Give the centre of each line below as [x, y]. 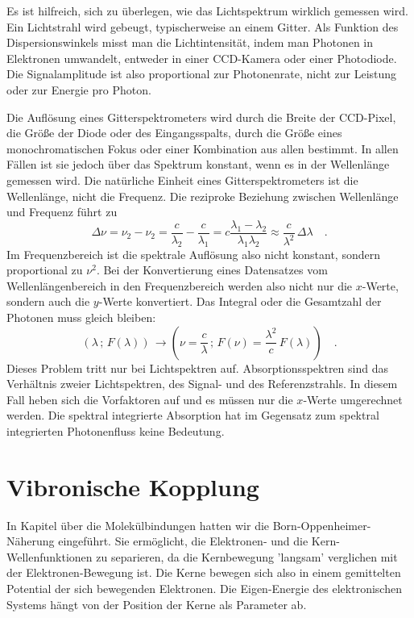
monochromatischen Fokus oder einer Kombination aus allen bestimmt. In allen [203, 148]
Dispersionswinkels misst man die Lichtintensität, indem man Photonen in [190, 42]
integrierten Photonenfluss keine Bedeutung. [116, 430]
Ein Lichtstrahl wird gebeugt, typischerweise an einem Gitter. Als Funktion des [203, 26]
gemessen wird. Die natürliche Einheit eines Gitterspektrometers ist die [182, 180]
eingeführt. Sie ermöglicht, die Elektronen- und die [183, 541]
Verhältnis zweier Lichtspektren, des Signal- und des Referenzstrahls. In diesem [202, 384]
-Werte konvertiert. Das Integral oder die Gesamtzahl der [240, 301]
